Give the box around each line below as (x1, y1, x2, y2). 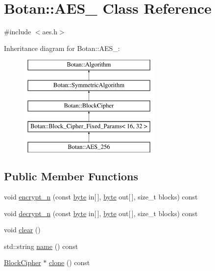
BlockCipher (4, 257, 41, 268)
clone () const (49, 257, 90, 268)
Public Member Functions (4, 169, 138, 184)
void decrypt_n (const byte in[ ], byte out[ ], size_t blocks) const (4, 208, 198, 218)
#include (4, 26, 31, 37)
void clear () (4, 224, 41, 235)
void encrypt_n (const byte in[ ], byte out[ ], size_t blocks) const (4, 192, 198, 202)
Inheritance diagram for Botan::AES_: (4, 43, 120, 53)
